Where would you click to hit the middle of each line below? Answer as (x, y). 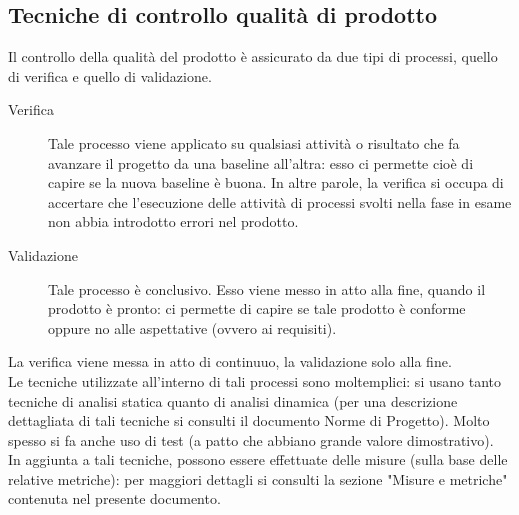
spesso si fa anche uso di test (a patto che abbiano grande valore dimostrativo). (251, 439)
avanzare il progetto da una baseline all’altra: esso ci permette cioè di (261, 162)
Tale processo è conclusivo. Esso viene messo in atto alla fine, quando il (267, 288)
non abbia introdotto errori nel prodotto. (173, 221)
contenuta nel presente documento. (114, 498)
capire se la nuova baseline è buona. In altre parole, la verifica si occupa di (276, 182)
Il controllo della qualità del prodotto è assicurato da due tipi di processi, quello (253, 56)
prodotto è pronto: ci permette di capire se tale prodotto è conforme (257, 308)
